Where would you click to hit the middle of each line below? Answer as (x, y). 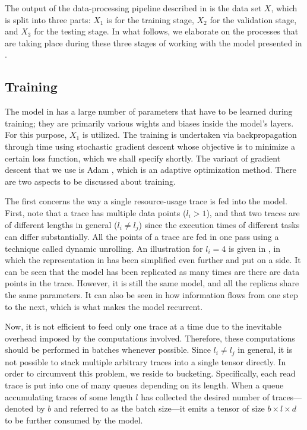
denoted (19, 408)
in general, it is (265, 350)
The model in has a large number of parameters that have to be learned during (149, 111)
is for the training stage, (150, 19)
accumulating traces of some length (69, 396)
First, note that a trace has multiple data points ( (96, 212)
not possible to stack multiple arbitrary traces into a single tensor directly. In (145, 361)
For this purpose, (36, 135)
